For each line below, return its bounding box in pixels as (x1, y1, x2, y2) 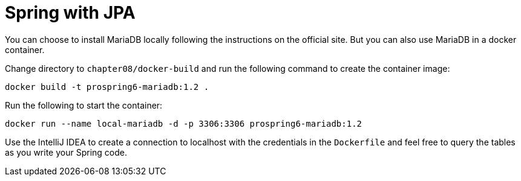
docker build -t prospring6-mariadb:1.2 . (5, 81, 209, 92)
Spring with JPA (5, 2, 136, 23)
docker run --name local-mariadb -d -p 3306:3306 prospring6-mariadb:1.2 (5, 118, 362, 129)
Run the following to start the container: (5, 100, 163, 110)
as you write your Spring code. (5, 147, 127, 157)
